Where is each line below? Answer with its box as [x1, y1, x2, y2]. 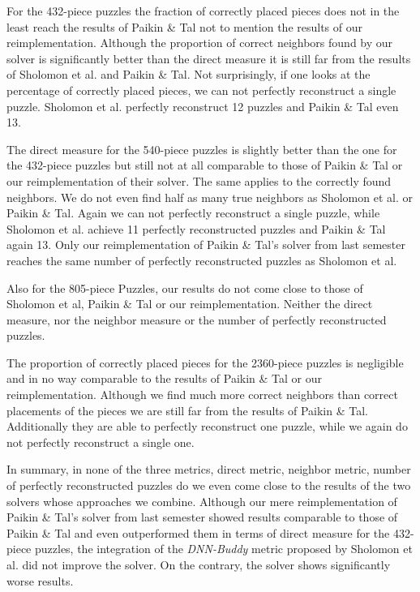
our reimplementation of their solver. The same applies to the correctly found [6, 172, 392, 189]
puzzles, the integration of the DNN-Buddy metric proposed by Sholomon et [34, 540, 413, 557]
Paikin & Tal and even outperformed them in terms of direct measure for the [6, 524, 390, 541]
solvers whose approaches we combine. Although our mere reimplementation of [6, 492, 397, 509]
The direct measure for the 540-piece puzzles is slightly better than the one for [6, 140, 397, 157]
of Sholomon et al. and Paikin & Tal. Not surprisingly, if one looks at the [6, 66, 371, 83]
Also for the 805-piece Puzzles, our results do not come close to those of [6, 279, 363, 296]
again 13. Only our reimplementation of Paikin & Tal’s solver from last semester [6, 236, 405, 253]
